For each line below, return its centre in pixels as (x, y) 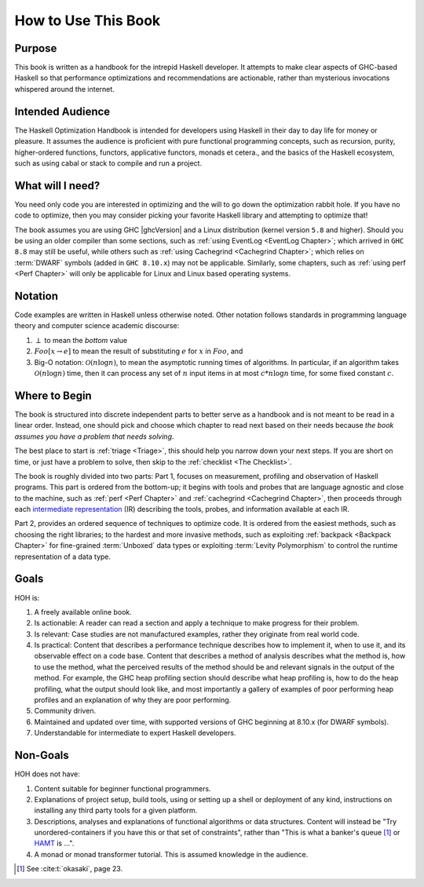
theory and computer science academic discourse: (97, 326)
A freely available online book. (83, 611)
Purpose (36, 48)
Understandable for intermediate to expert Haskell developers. (135, 733)
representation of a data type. (63, 557)
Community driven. (65, 711)
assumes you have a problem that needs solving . (94, 436)
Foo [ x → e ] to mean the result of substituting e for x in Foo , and (139, 351)
